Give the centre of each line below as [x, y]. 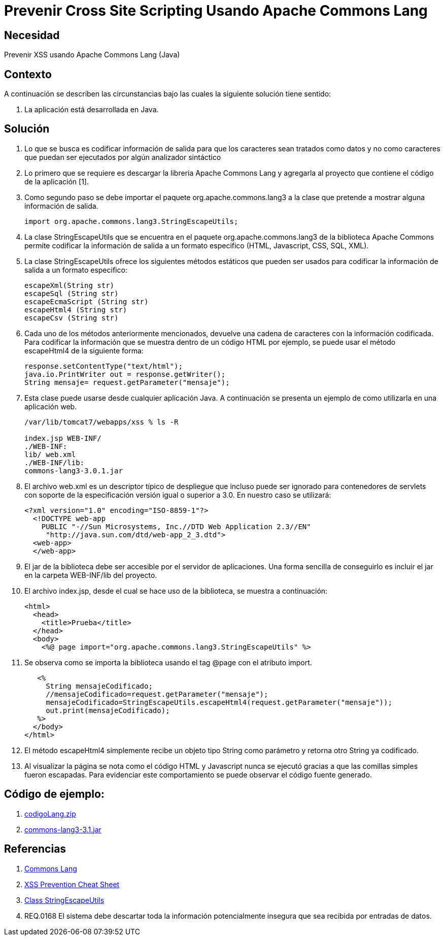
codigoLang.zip [50, 814]
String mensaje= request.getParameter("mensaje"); [127, 382]
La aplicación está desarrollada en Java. [92, 110]
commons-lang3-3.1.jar [63, 829]
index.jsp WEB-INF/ [63, 438]
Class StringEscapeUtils [64, 900]
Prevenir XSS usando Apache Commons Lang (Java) [92, 55]
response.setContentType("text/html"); [104, 366]
